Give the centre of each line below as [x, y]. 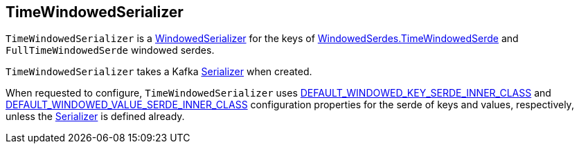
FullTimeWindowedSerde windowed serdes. [110, 50]
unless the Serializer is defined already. [95, 117]
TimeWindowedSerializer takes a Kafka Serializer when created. [159, 72]
